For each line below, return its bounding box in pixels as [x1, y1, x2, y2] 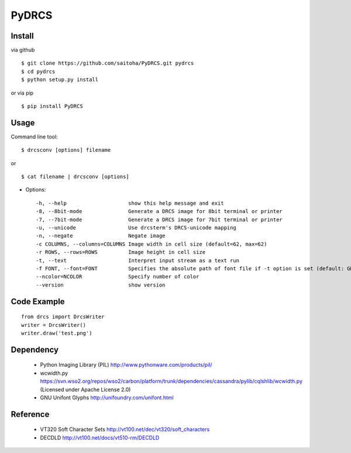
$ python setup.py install [21, 76, 99, 83]
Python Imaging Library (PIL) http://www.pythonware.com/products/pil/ [40, 361, 213, 368]
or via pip [11, 89, 34, 96]
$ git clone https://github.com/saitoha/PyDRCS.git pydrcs [21, 60, 194, 67]
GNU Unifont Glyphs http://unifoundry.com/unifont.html [40, 394, 174, 401]
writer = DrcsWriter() [21, 322, 87, 328]
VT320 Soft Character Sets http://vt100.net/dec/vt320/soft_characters [40, 426, 210, 433]
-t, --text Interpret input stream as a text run [36, 257, 240, 264]
